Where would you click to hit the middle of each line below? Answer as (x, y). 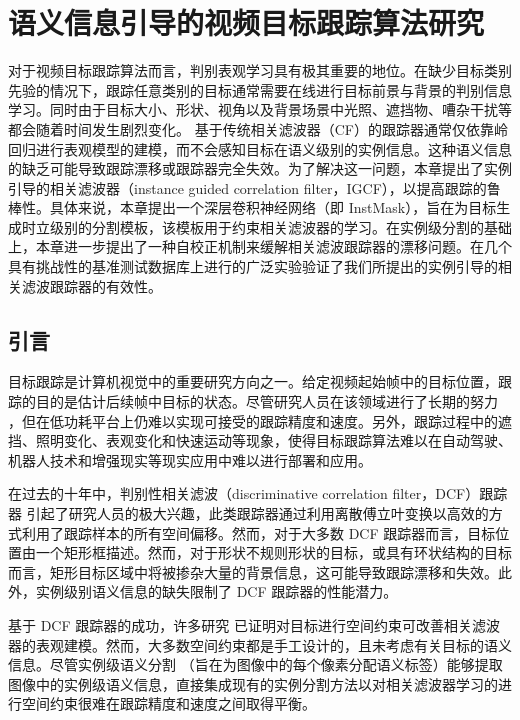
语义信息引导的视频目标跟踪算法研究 (246, 22)
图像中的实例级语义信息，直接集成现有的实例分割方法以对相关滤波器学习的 (253, 683)
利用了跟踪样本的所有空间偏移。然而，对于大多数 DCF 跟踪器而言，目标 (258, 532)
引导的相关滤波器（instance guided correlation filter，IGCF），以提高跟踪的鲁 (254, 187)
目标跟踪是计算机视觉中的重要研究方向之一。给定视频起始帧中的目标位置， (253, 381)
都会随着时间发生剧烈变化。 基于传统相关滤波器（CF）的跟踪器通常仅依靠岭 (258, 128)
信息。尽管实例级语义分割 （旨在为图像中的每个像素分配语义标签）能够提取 (255, 664)
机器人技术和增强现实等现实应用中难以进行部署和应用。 (190, 459)
